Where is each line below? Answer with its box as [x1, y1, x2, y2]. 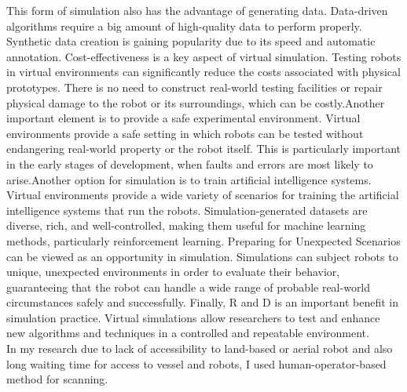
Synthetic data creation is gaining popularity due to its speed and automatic [6, 33, 376, 49]
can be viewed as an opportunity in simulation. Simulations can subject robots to [6, 248, 398, 264]
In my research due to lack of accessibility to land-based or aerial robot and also [6, 340, 393, 357]
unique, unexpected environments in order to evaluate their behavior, [6, 263, 340, 280]
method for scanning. [6, 371, 108, 387]
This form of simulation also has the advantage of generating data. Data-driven [6, 2, 388, 18]
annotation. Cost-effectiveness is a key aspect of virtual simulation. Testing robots [6, 48, 401, 64]
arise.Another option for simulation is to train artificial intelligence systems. [6, 171, 372, 187]
